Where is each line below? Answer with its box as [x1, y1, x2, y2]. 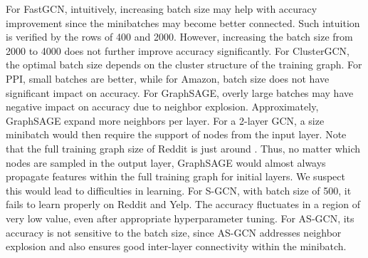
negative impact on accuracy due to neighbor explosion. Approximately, [6, 99, 319, 114]
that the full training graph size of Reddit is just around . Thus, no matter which [6, 140, 361, 155]
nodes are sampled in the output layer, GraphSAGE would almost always [6, 155, 326, 170]
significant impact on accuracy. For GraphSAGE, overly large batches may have [6, 85, 354, 100]
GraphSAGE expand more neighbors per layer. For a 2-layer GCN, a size [6, 113, 325, 128]
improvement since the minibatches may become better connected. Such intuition [6, 15, 360, 30]
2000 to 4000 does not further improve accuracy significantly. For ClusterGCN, [6, 43, 349, 58]
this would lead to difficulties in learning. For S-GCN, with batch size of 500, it [6, 182, 352, 197]
